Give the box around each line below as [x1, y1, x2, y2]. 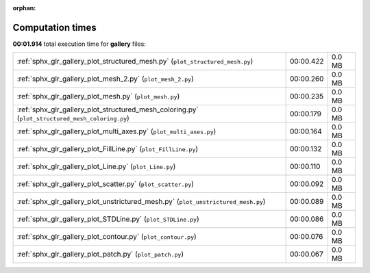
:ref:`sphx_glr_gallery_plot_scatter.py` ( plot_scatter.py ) [16, 179, 195, 189]
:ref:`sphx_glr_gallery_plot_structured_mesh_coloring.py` [16, 105, 199, 114]
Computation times [12, 21, 97, 34]
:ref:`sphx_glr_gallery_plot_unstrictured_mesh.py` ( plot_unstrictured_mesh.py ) [16, 197, 266, 207]
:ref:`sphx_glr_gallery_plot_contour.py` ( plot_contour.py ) [16, 232, 197, 242]
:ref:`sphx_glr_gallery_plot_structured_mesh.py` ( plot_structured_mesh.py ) [16, 57, 254, 66]
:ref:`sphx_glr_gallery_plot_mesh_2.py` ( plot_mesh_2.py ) [16, 74, 195, 83]
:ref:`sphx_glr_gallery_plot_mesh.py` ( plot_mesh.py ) [16, 92, 180, 101]
